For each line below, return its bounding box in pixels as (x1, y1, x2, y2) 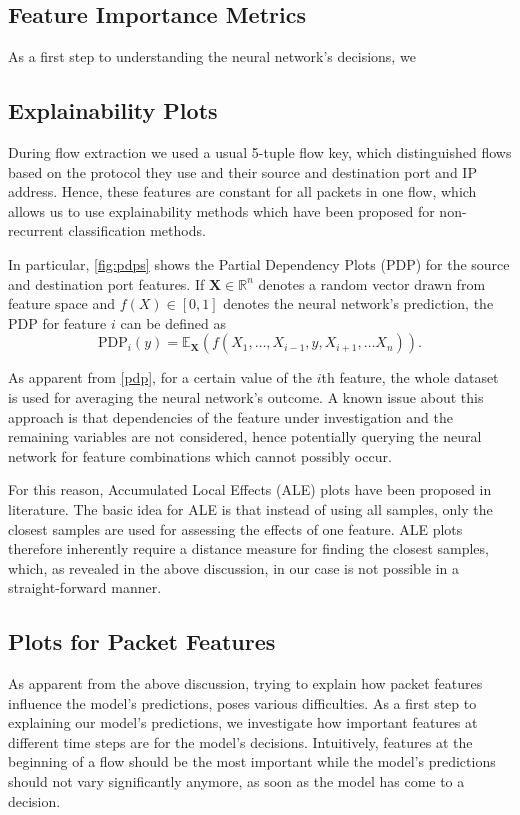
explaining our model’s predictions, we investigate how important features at (8, 712, 478, 733)
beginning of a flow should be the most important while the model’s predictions (8, 751, 496, 772)
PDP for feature (8, 312, 107, 333)
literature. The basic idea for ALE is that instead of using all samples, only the (8, 498, 493, 519)
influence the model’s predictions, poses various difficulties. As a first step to (8, 692, 477, 713)
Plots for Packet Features (8, 626, 276, 657)
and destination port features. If (8, 273, 205, 294)
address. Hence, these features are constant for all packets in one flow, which (8, 181, 477, 202)
